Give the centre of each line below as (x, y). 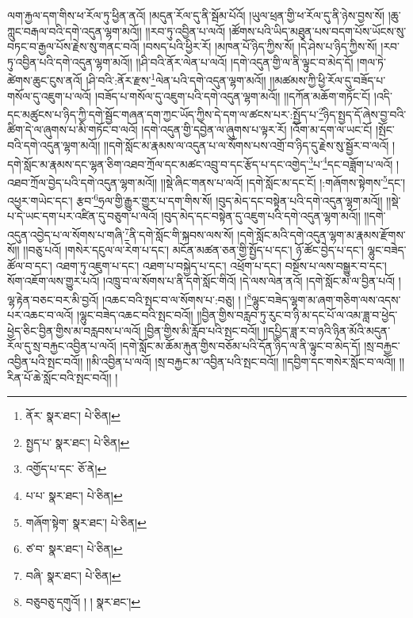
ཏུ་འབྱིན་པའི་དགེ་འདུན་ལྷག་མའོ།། (70, 61)
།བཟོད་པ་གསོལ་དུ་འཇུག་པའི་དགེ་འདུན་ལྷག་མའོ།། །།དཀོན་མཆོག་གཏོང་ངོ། (233, 95)
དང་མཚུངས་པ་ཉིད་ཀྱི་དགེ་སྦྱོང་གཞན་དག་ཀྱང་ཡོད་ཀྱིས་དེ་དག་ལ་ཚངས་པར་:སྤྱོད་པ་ (163, 114)
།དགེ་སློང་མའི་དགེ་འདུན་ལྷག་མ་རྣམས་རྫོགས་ (321, 234)
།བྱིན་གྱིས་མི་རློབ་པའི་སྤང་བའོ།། (202, 330)
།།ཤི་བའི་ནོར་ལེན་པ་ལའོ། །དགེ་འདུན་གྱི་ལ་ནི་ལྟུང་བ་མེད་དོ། (245, 61)
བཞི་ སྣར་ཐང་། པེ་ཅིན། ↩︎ (73, 575)
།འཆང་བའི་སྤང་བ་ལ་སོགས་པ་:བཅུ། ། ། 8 (177, 298)
